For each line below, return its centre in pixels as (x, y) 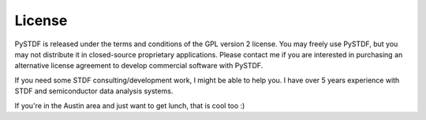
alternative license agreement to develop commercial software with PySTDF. (139, 66)
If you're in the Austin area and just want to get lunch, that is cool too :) (130, 105)
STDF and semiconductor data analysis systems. (94, 91)
